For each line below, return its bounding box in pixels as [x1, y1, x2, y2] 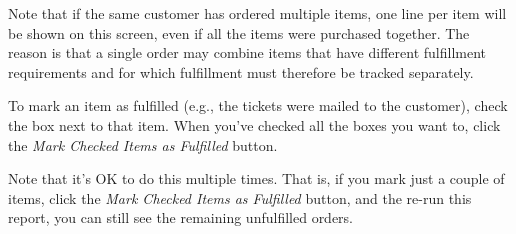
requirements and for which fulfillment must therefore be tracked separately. [8, 61, 474, 82]
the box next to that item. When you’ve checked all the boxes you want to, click [8, 114, 501, 135]
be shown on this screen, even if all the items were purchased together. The [8, 22, 470, 43]
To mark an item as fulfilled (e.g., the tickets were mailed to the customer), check [8, 95, 508, 116]
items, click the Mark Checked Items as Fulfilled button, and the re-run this [8, 187, 472, 208]
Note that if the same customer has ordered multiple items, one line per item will [8, 3, 507, 23]
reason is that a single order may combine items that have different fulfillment [8, 42, 486, 63]
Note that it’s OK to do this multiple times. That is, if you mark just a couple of [8, 168, 505, 189]
